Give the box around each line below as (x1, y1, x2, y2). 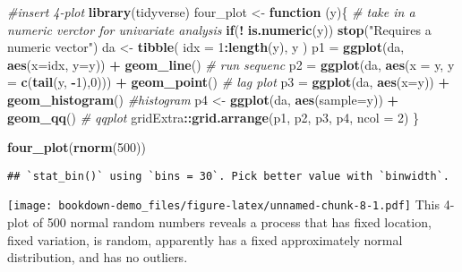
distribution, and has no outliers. (7, 248, 188, 267)
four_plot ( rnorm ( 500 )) (7, 138, 146, 157)
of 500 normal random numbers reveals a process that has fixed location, (32, 213, 432, 232)
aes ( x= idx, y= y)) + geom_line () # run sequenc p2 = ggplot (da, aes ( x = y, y (7, 55, 455, 73)
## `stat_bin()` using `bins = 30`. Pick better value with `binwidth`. (7, 169, 449, 183)
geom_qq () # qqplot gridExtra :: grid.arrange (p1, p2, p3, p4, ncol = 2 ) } (7, 107, 420, 126)
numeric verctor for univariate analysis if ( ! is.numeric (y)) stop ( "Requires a (7, 20, 432, 38)
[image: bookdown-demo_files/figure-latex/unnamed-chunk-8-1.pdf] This (7, 195, 440, 214)
